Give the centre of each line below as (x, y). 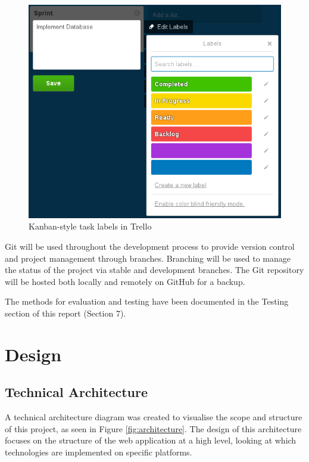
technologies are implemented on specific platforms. (99, 452)
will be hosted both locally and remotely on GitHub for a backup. (125, 281)
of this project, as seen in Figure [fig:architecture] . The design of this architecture (153, 428)
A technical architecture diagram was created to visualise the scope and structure (154, 417)
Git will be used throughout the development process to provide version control (150, 246)
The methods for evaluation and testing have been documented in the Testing (147, 301)
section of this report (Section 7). (65, 313)
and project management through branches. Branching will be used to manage (148, 258)
